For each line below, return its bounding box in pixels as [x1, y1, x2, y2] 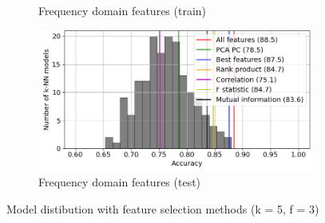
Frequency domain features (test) [38, 174, 201, 190]
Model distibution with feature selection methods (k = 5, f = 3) [6, 200, 319, 217]
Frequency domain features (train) [38, 2, 207, 18]
